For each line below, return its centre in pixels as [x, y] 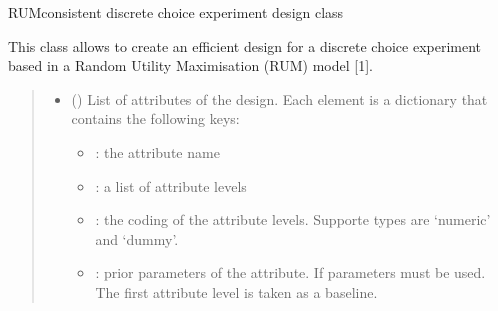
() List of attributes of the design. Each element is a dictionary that [279, 98]
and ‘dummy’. [137, 238]
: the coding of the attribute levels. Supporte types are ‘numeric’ [293, 219]
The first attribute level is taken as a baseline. [236, 291]
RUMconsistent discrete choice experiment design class [176, 12]
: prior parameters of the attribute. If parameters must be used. [290, 272]
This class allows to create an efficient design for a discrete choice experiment [245, 45]
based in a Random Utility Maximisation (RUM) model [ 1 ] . [190, 65]
